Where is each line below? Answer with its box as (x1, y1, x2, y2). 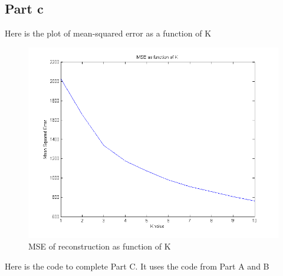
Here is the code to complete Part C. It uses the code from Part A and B (5, 260, 269, 272)
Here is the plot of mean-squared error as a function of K (5, 27, 212, 39)
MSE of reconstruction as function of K (28, 240, 171, 252)
